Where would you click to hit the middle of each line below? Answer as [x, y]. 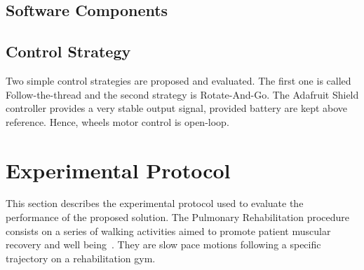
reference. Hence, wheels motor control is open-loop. [117, 121]
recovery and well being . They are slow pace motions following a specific [163, 244]
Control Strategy [68, 51]
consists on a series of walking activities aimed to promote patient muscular [168, 230]
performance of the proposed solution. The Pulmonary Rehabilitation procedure [178, 217]
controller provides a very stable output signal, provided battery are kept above [177, 108]
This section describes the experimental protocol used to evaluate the [155, 203]
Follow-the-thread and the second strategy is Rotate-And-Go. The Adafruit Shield [182, 94]
